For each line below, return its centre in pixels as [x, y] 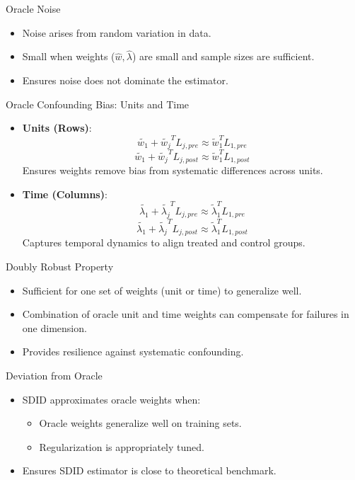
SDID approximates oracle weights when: [111, 399]
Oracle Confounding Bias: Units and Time [98, 104]
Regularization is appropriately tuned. [122, 446]
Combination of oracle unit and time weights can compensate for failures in [186, 314]
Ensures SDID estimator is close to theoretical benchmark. [149, 470]
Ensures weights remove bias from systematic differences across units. [173, 170]
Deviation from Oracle [54, 375]
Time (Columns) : [65, 194]
